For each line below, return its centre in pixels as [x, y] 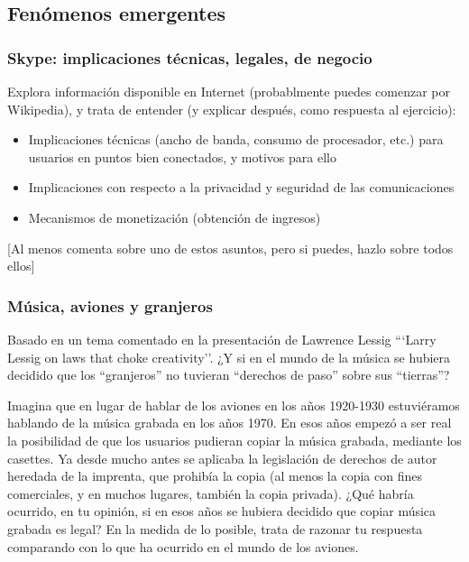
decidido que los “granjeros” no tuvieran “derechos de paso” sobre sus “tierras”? [229, 375]
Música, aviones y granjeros [110, 305]
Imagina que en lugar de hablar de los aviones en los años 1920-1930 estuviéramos [234, 405]
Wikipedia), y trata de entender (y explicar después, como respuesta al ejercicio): [232, 109]
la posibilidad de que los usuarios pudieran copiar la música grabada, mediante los [234, 440]
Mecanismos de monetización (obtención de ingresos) [175, 217]
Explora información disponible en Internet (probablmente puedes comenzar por [229, 91]
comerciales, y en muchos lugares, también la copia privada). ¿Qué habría [211, 493]
